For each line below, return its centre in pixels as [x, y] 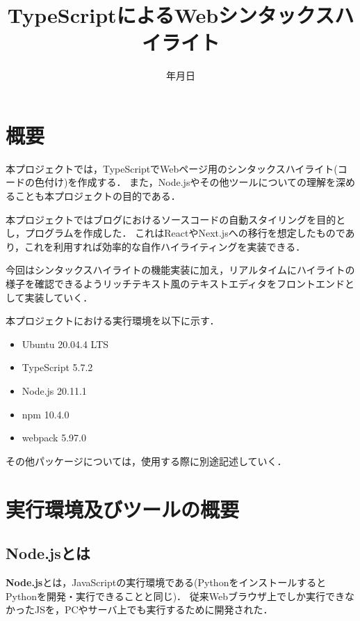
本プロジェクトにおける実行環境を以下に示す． [113, 321]
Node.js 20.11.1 [54, 390]
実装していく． [59, 297]
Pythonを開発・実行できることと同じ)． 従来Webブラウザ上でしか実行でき [175, 596]
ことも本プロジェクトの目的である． [98, 196]
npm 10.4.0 [46, 414]
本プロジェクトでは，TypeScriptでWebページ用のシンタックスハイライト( [172, 168]
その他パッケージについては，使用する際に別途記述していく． [146, 461]
